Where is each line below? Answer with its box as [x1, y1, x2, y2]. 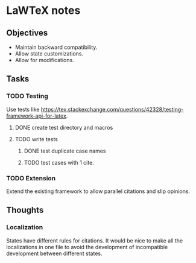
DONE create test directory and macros [14, 124, 113, 131]
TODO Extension [6, 174, 56, 182]
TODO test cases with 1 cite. [24, 159, 95, 166]
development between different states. [6, 250, 103, 257]
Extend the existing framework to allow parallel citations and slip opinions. [6, 188, 191, 195]
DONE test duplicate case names [24, 147, 107, 154]
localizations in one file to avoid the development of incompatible [6, 243, 168, 250]
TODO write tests [14, 135, 58, 142]
